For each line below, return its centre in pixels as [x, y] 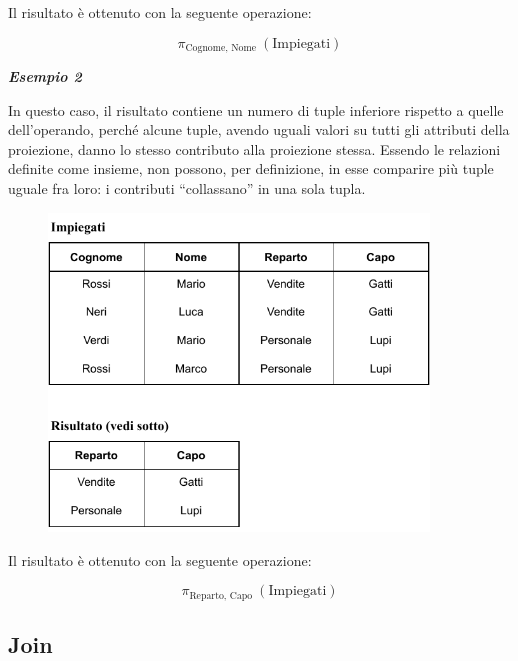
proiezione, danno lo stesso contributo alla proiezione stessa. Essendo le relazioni [254, 148]
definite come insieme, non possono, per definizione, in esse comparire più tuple [251, 168]
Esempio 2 [45, 76]
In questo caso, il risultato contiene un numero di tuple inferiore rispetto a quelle [256, 109]
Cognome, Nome [220, 48]
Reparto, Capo [221, 595]
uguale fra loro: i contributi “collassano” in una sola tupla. [187, 188]
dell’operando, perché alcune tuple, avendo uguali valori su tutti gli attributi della [259, 129]
